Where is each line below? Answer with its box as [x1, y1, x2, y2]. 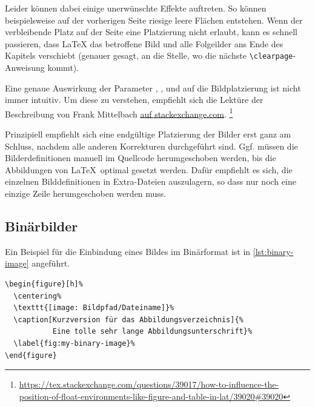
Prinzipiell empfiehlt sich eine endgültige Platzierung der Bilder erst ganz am [5, 128, 291, 141]
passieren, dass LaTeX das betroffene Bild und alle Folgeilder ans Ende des [5, 37, 283, 50]
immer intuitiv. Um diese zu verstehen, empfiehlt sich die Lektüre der [5, 93, 264, 106]
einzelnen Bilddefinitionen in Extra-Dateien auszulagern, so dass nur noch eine [5, 175, 296, 188]
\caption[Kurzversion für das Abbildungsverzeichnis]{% [13, 315, 244, 324]
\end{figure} [5, 351, 57, 360]
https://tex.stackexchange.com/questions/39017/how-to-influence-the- [19, 378, 279, 391]
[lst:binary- [253, 245, 294, 257]
